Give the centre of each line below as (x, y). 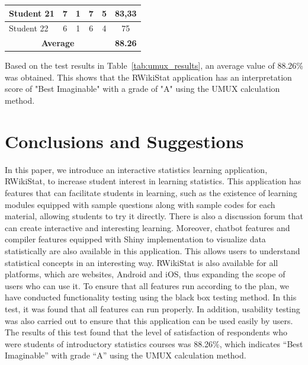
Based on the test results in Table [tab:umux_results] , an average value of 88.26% (154, 65)
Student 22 (29, 28)
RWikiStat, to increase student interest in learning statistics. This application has (153, 181)
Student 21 (32, 13)
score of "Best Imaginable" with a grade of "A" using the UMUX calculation (142, 89)
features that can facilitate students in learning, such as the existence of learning (151, 192)
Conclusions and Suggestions (124, 141)
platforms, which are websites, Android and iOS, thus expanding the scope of (145, 274)
